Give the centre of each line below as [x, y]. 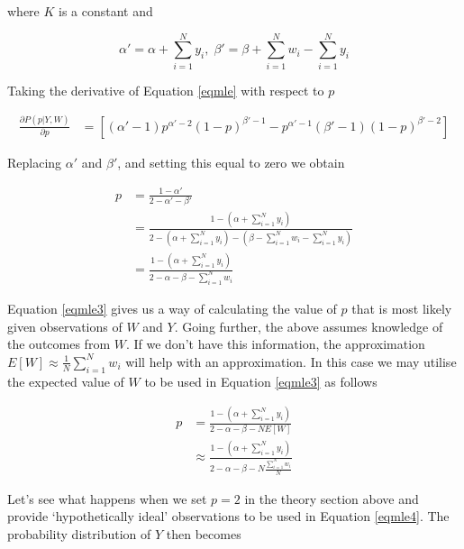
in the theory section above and [332, 498]
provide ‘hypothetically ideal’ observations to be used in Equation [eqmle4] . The [228, 516]
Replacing [35, 162]
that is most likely [402, 308]
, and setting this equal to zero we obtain [231, 162]
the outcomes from [59, 344]
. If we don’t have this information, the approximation [275, 344]
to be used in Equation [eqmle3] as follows [261, 381]
